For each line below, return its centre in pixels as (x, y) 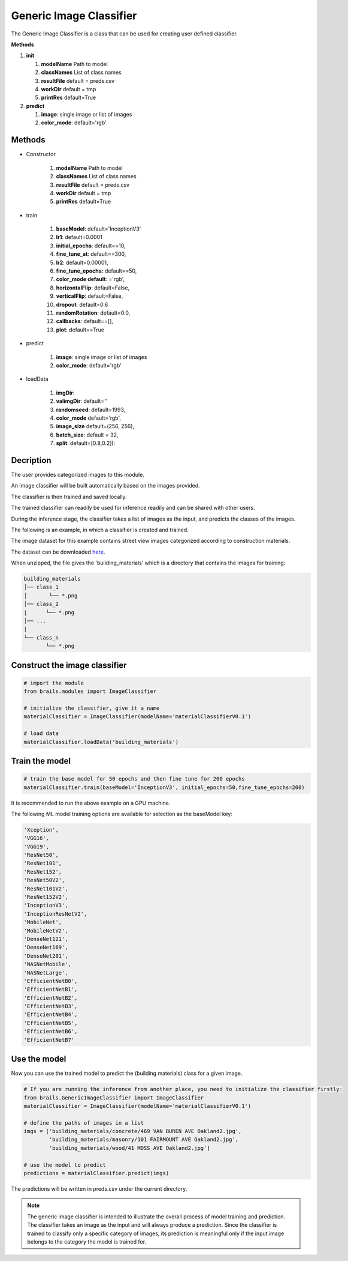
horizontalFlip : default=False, (93, 288)
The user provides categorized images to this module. (78, 474)
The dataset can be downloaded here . (58, 552)
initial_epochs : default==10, (91, 246)
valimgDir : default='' (82, 401)
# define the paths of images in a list (84, 1123)
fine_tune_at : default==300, (91, 254)
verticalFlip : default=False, (90, 296)
